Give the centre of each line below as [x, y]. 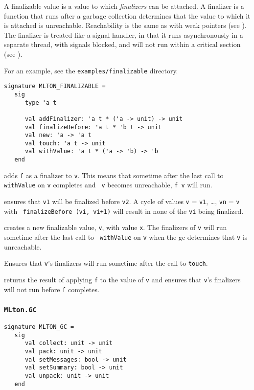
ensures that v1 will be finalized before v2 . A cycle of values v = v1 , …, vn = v [122, 201]
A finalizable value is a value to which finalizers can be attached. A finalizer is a [124, 6]
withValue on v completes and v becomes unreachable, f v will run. [108, 185]
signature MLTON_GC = [39, 327]
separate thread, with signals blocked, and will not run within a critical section [122, 44]
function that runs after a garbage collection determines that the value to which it [127, 15]
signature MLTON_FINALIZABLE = [55, 86]
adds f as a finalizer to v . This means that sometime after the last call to [114, 175]
